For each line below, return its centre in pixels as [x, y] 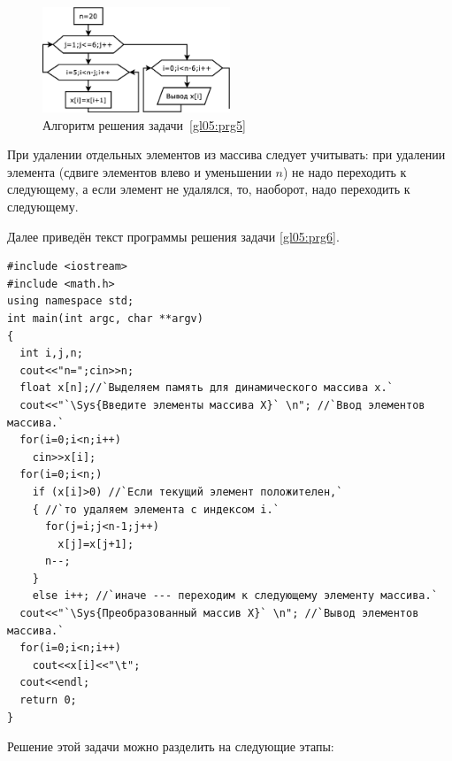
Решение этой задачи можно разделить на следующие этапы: [171, 746]
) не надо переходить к [345, 171]
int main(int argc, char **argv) [105, 318]
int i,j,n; [51, 354]
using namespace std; [71, 301]
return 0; [48, 700]
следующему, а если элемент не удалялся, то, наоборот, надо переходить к [209, 189]
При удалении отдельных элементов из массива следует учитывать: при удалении [226, 154]
